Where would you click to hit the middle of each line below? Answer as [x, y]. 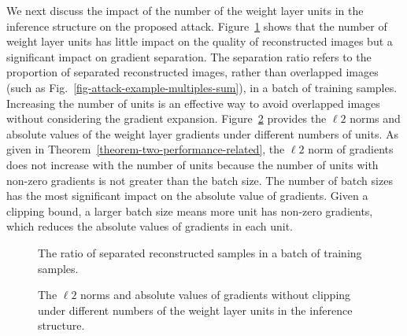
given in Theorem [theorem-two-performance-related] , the [146, 149]
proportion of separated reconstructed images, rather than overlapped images [192, 72]
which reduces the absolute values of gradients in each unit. [150, 226]
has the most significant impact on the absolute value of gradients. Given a [187, 196]
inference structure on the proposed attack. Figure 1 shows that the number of [197, 26]
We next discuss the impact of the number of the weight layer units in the [185, 10]
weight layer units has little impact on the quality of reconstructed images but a [200, 41]
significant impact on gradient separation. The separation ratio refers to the [189, 56]
